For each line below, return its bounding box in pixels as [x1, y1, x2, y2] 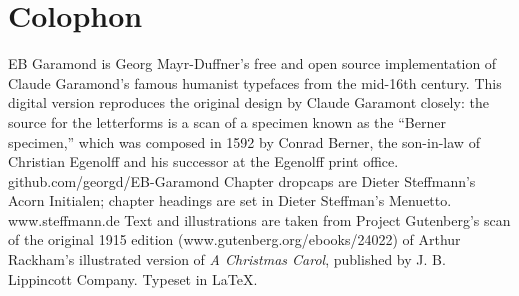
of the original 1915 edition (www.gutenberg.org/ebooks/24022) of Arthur [8, 229, 461, 250]
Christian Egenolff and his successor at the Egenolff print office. [8, 151, 399, 172]
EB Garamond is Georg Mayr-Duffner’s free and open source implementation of [8, 53, 497, 74]
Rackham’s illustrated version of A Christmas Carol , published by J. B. [8, 249, 446, 270]
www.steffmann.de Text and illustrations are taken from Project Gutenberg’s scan [8, 209, 511, 230]
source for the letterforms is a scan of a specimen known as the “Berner [8, 111, 446, 132]
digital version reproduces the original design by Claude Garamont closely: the [8, 92, 489, 113]
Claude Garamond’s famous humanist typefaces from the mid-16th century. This [8, 72, 502, 93]
